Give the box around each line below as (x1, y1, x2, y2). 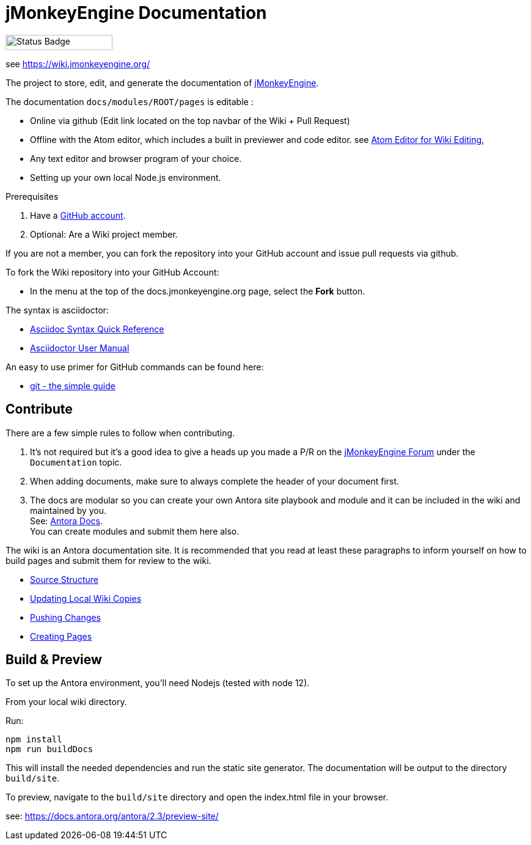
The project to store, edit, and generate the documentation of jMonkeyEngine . (5, 77, 319, 88)
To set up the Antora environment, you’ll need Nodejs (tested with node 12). (5, 678, 310, 689)
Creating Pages (30, 631, 92, 642)
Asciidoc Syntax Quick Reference (30, 323, 164, 334)
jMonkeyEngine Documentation (5, 2, 267, 23)
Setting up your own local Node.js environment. (30, 172, 221, 183)
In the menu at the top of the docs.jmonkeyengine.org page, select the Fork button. (30, 285, 365, 296)
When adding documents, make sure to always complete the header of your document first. (30, 475, 400, 486)
